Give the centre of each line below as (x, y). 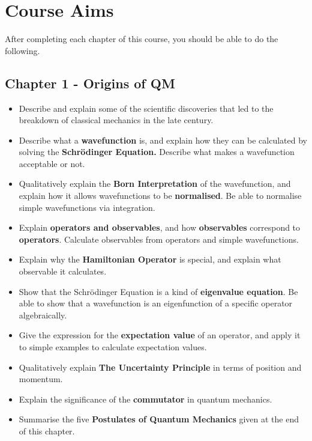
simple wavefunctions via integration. (87, 207)
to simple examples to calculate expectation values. (113, 347)
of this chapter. (47, 430)
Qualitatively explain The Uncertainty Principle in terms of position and (160, 367)
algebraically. (43, 315)
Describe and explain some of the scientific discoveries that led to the (146, 108)
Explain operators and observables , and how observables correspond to (160, 227)
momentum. (41, 379)
